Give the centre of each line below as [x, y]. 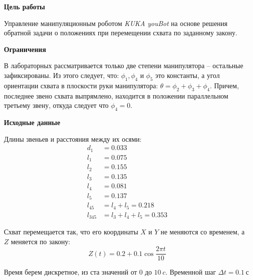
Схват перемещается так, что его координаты [71, 232]
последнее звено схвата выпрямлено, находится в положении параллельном [116, 95]
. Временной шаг [191, 272]
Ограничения [25, 49]
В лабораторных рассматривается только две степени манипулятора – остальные [124, 65]
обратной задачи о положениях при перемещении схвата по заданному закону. [121, 33]
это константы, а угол [187, 75]
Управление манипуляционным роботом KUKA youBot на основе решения [116, 23]
